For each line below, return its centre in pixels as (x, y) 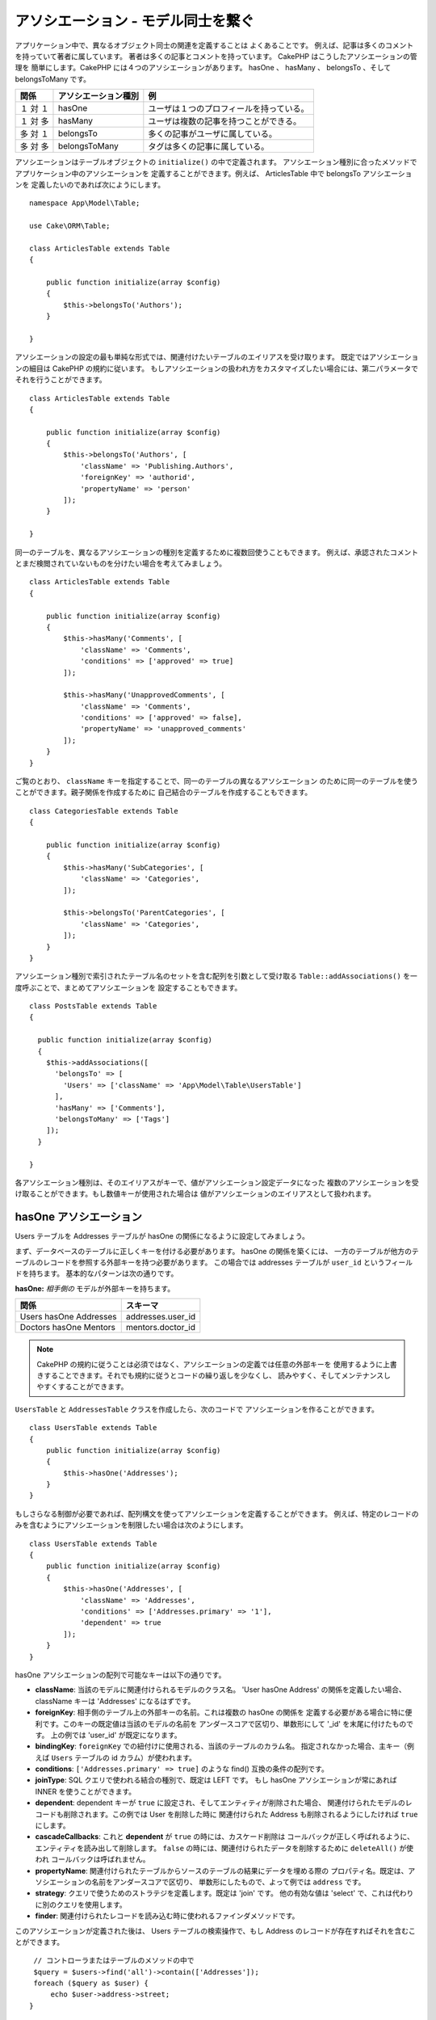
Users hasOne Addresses (68, 1317)
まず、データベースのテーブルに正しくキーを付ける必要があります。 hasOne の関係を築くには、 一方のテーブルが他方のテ (217, 1251)
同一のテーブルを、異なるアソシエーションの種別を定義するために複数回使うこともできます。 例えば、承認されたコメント (217, 552)
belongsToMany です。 (53, 79)
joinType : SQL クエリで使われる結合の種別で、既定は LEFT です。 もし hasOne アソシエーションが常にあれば (216, 1780)
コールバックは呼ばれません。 (101, 1859)
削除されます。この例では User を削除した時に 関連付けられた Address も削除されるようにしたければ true (241, 1814)
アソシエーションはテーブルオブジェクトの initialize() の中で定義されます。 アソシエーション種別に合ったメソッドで (216, 162)
